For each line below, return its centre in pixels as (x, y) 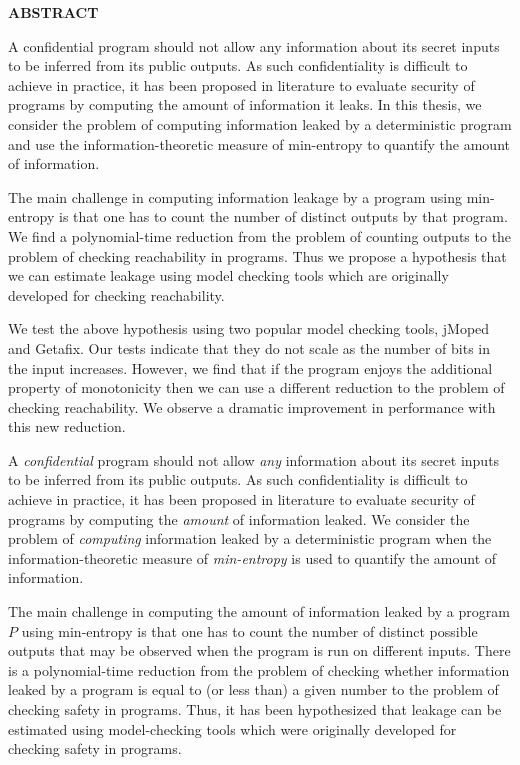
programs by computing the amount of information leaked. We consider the (239, 518)
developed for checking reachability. (116, 294)
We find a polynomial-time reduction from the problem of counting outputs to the (260, 235)
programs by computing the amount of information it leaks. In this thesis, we (245, 104)
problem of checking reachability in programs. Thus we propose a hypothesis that (257, 255)
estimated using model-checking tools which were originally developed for (232, 728)
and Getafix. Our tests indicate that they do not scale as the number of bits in (249, 347)
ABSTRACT (53, 12)
